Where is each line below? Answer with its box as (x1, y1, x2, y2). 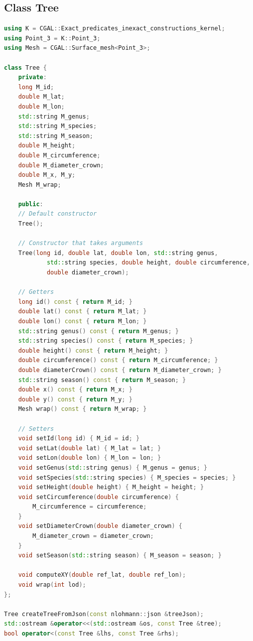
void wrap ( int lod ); (18, 581, 86, 589)
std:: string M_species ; (18, 123, 97, 130)
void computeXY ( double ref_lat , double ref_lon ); (18, 571, 186, 579)
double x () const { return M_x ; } (18, 386, 132, 393)
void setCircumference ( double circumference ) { (18, 493, 179, 501)
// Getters (18, 288, 54, 296)
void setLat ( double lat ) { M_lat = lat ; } (18, 444, 161, 452)
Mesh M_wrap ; (18, 181, 61, 188)
